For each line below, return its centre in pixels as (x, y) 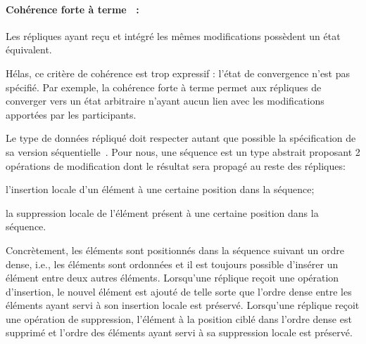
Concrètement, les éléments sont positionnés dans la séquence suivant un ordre (175, 250)
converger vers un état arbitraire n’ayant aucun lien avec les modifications (165, 101)
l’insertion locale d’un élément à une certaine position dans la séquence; (160, 189)
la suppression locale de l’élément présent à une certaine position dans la (162, 212)
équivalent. (29, 49)
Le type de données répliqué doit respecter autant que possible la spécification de (181, 138)
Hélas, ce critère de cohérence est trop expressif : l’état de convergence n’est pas (178, 73)
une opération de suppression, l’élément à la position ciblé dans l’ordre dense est (179, 318)
